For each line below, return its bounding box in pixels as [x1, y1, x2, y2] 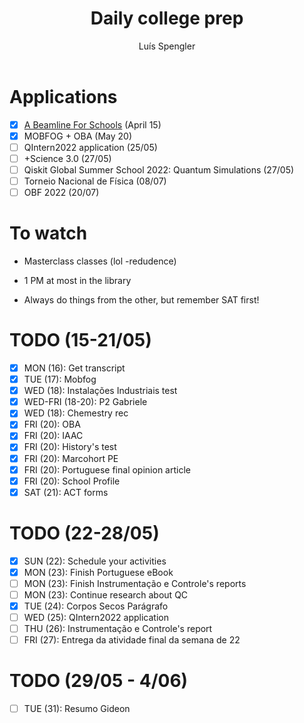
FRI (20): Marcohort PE [23, 452, 119, 464]
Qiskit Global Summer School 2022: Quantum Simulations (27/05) [23, 163, 295, 176]
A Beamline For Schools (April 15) [23, 118, 162, 131]
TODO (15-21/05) [9, 329, 152, 352]
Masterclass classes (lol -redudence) [23, 255, 177, 267]
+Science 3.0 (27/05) [23, 152, 112, 164]
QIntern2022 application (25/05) [23, 141, 158, 153]
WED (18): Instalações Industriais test [23, 385, 178, 397]
